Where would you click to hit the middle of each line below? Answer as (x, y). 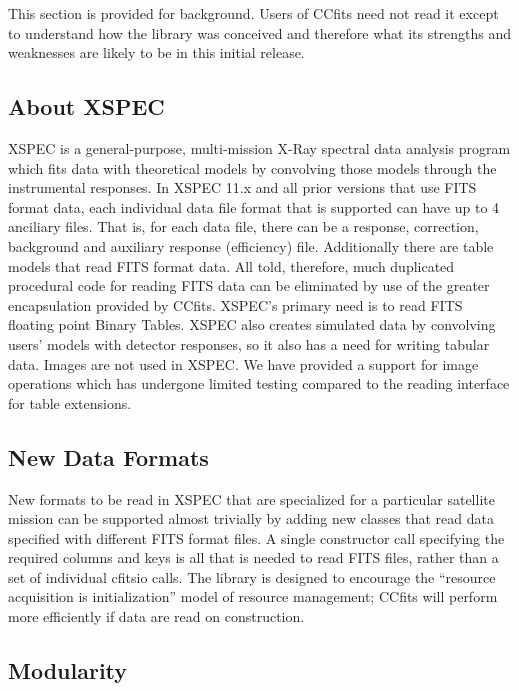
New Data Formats (108, 456)
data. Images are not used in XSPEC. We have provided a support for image (243, 363)
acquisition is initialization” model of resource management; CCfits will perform (253, 596)
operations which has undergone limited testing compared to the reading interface (259, 383)
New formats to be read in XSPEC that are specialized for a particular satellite (251, 498)
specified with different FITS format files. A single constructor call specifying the (256, 537)
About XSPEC (86, 106)
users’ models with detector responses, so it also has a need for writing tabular (249, 343)
